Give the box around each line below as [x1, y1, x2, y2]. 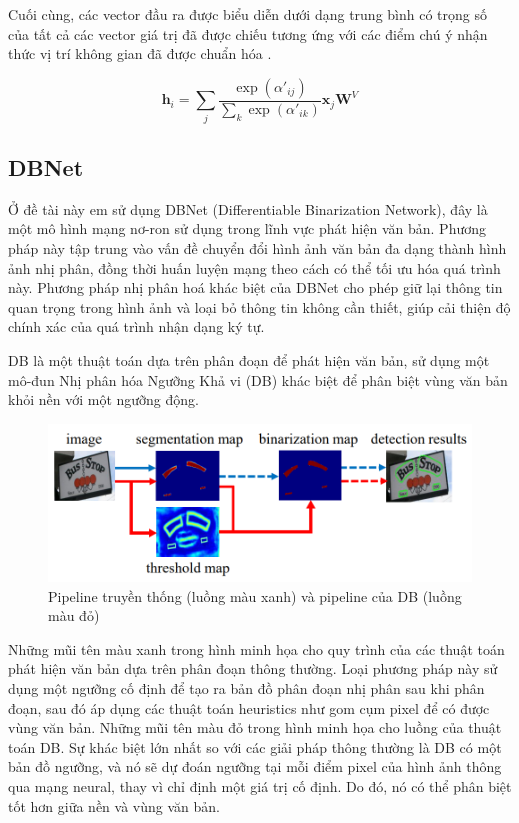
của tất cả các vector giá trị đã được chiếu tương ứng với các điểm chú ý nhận [8, 23, 488, 44]
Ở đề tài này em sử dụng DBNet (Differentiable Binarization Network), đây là [8, 198, 488, 219]
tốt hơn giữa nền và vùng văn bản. [8, 795, 220, 816]
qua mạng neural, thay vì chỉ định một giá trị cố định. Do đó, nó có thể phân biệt [8, 775, 512, 796]
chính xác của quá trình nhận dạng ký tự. [8, 316, 265, 337]
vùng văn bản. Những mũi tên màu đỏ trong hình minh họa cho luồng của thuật [8, 717, 502, 738]
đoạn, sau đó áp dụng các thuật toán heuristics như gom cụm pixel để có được [8, 697, 490, 718]
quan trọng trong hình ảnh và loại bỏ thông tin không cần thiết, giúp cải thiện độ [8, 296, 511, 317]
